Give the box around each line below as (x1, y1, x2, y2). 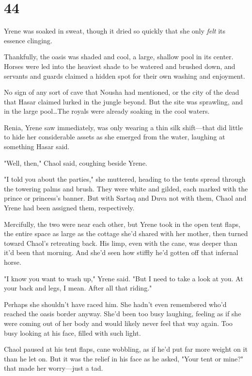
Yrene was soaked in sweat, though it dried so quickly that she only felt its (4, 26, 226, 36)
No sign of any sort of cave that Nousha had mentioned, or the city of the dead (4, 87, 239, 97)
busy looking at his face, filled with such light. (4, 327, 141, 338)
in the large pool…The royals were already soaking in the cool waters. (4, 106, 210, 116)
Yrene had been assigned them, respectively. (4, 203, 135, 213)
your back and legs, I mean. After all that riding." (4, 283, 152, 293)
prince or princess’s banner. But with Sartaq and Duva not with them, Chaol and (4, 193, 247, 203)
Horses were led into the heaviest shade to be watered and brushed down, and (4, 61, 236, 71)
